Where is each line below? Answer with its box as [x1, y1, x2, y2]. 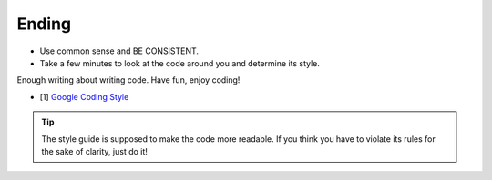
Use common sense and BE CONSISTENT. [39, 45, 200, 56]
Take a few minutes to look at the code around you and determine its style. [39, 57, 321, 68]
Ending [16, 14, 72, 34]
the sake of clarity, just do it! [41, 145, 148, 156]
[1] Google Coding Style [39, 91, 129, 102]
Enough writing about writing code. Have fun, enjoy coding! [16, 75, 241, 85]
